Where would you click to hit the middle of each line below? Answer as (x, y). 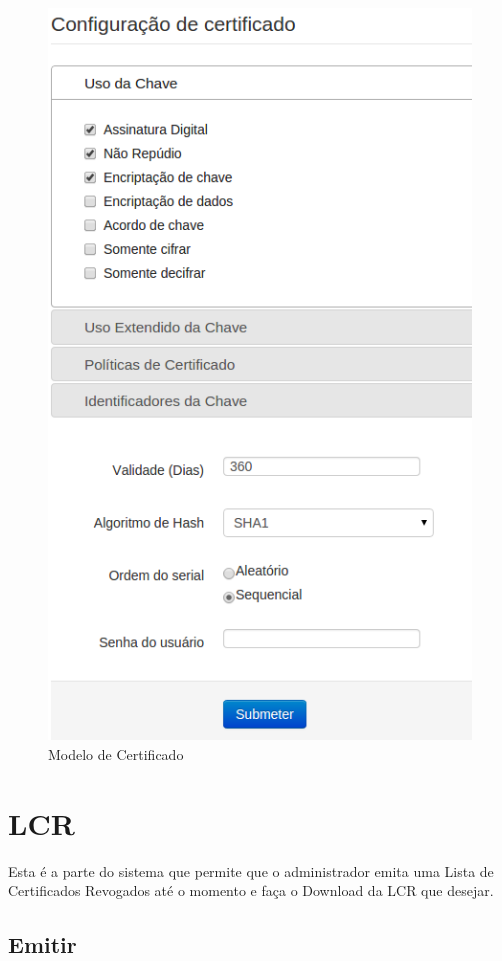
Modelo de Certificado (116, 753)
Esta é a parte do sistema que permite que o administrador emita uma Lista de (251, 870)
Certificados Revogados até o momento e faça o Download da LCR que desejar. (251, 890)
